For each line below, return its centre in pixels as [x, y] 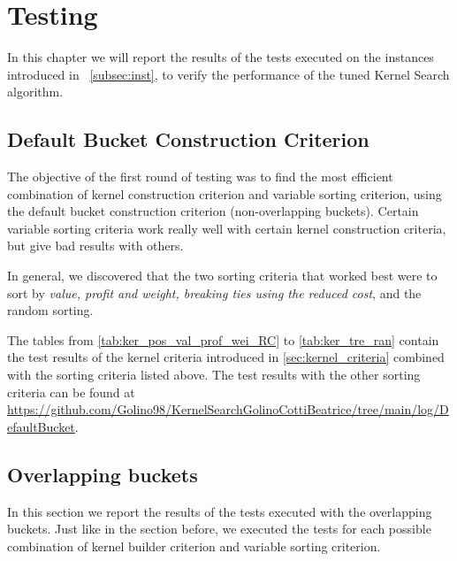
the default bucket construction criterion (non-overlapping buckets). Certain [213, 211]
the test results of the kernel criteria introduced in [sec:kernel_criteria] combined [226, 357]
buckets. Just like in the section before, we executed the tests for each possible [219, 529]
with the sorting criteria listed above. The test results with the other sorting [214, 375]
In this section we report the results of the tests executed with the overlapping [220, 511]
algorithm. [35, 92]
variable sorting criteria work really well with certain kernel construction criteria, [227, 228]
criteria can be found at [71, 392]
